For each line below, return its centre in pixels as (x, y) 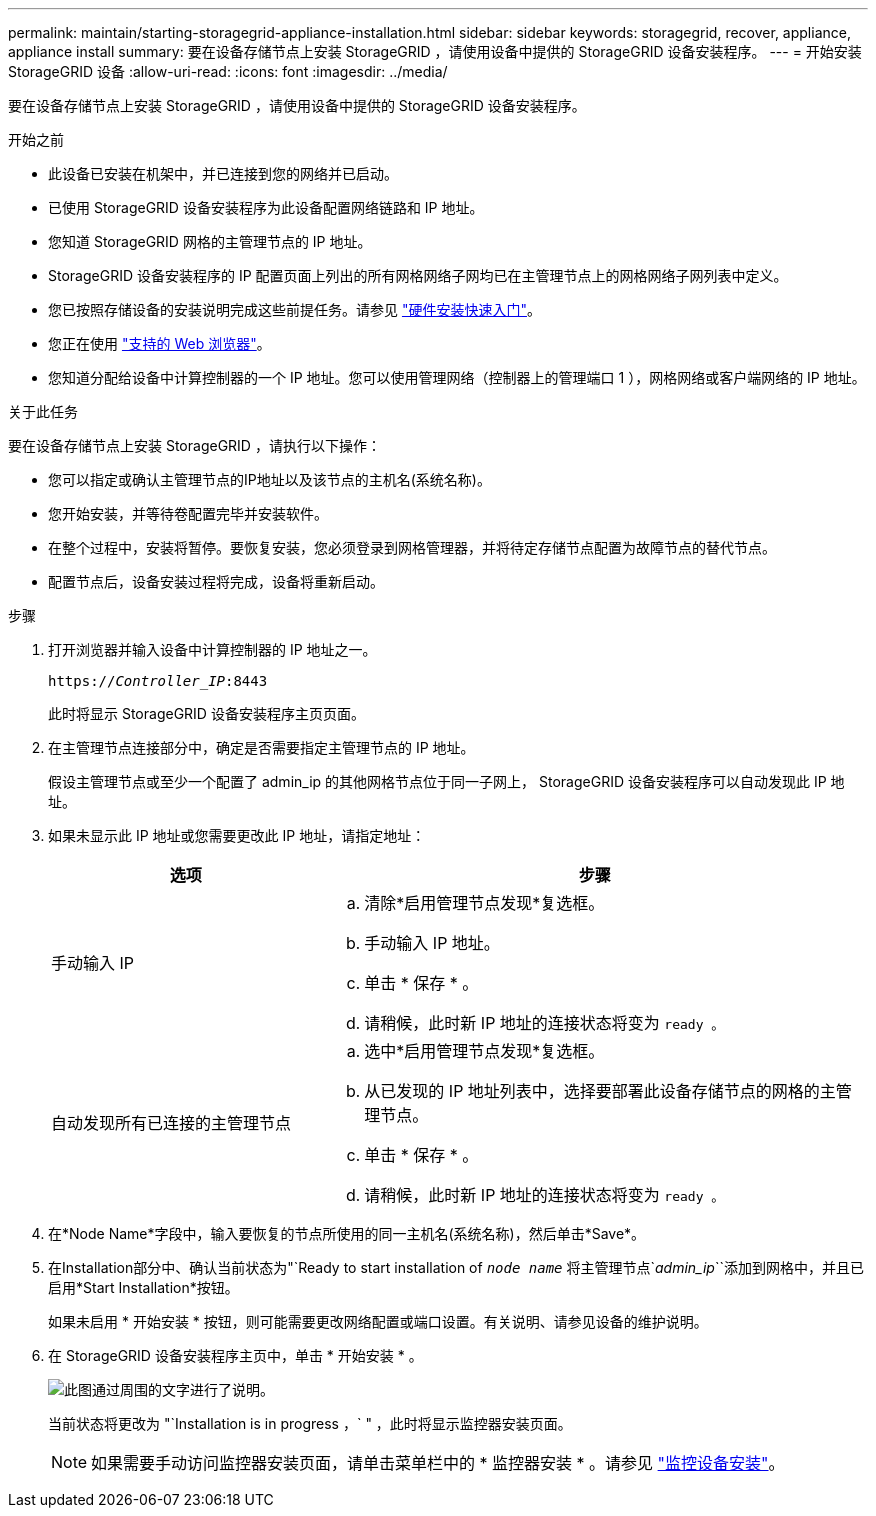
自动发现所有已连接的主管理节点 (171, 1123)
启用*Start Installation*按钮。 (143, 1287)
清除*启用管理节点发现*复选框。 (484, 903)
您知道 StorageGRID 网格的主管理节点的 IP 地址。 (210, 241)
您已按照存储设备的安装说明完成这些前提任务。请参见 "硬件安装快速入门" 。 (294, 309)
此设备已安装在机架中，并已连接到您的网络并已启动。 (223, 173)
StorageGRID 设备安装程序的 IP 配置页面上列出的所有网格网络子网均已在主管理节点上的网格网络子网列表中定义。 (418, 275)
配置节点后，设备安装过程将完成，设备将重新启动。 (216, 581)
